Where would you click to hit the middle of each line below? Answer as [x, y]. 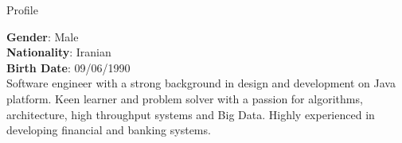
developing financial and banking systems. [109, 130]
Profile [22, 10]
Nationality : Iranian [59, 52]
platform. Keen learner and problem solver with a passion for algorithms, [185, 98]
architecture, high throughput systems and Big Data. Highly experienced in [191, 114]
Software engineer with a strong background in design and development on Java [201, 83]
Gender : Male [43, 36]
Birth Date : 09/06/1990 [68, 67]
